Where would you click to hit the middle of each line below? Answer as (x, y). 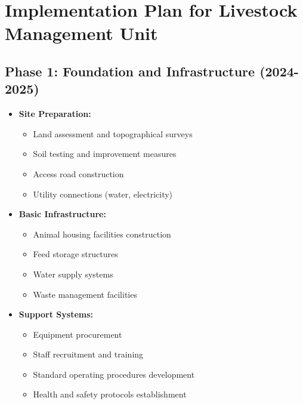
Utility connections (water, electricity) (103, 194)
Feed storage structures (75, 254)
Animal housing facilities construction (102, 234)
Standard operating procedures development (114, 374)
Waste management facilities (85, 294)
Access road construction (78, 173)
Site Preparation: (55, 114)
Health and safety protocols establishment (110, 394)
